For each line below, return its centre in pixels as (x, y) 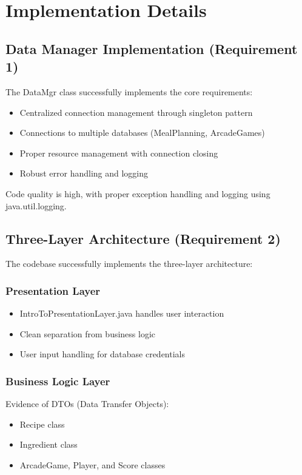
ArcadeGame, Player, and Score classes (92, 464)
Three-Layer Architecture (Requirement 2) (143, 238)
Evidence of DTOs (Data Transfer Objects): (87, 404)
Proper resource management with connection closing (119, 153)
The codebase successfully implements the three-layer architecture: (129, 264)
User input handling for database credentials (102, 354)
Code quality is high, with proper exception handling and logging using (138, 193)
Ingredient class (49, 444)
